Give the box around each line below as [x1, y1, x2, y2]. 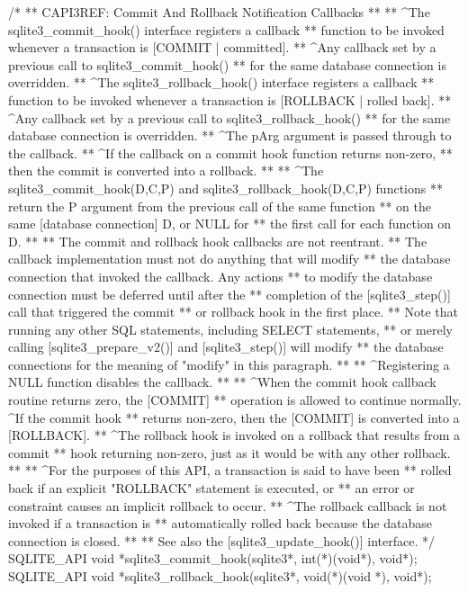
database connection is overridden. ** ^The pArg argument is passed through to [8, 126, 452, 145]
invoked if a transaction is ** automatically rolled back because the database [8, 514, 432, 533]
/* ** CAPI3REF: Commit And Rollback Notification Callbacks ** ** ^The [8, 3, 430, 21]
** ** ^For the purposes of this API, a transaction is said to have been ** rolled [8, 461, 452, 480]
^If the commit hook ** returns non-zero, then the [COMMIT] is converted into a [8, 408, 460, 426]
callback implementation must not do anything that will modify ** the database [8, 249, 451, 268]
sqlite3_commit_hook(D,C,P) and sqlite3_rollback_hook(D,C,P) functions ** [8, 178, 443, 197]
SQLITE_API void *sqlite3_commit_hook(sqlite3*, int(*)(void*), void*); [8, 549, 418, 568]
